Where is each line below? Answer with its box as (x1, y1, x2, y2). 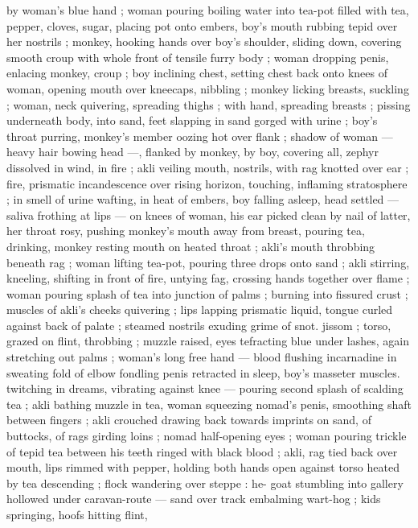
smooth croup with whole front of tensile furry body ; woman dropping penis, (6, 48, 389, 65)
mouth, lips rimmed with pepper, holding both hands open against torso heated (6, 459, 400, 476)
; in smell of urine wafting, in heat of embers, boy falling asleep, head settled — (6, 191, 400, 208)
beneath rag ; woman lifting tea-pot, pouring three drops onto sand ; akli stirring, (6, 254, 410, 270)
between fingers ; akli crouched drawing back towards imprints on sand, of (6, 411, 371, 428)
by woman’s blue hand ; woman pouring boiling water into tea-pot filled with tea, (6, 2, 409, 18)
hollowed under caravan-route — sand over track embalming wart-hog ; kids (6, 490, 381, 507)
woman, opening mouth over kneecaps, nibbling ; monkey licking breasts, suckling (6, 80, 409, 97)
